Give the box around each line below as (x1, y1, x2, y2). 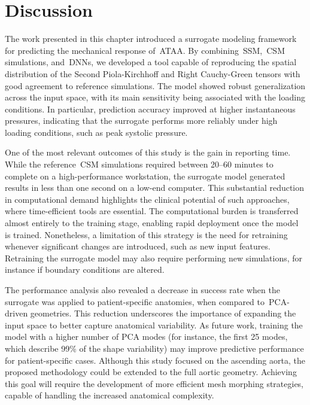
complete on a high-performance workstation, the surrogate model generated (5, 169, 285, 182)
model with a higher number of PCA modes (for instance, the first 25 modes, (5, 330, 288, 343)
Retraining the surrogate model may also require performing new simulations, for (5, 251, 303, 264)
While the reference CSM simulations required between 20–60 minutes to (5, 158, 273, 170)
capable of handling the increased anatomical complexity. (5, 389, 214, 401)
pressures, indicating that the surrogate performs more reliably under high (5, 114, 278, 127)
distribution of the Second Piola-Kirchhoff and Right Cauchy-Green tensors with (5, 67, 300, 80)
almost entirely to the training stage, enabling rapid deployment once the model (5, 217, 299, 229)
